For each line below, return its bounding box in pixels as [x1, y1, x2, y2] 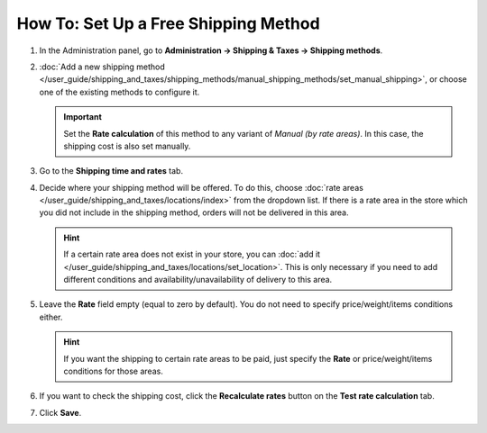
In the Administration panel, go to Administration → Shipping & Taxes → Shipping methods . [39, 45, 383, 56]
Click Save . [39, 407, 82, 418]
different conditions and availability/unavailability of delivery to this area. [63, 275, 333, 285]
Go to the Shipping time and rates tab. [39, 166, 184, 176]
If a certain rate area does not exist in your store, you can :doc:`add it [63, 248, 320, 260]
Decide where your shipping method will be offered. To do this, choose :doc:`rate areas [39, 182, 364, 193]
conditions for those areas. [63, 365, 164, 376]
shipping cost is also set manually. [63, 140, 191, 151]
